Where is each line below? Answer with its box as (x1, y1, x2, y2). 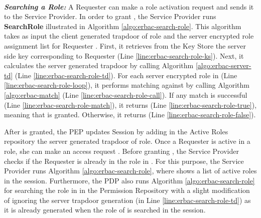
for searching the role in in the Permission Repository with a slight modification (4, 185, 250, 195)
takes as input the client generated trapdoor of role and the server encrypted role (4, 31, 254, 41)
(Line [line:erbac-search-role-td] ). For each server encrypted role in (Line (15, 70, 237, 80)
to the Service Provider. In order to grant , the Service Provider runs (4, 11, 216, 22)
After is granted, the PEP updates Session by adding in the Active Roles (4, 126, 228, 136)
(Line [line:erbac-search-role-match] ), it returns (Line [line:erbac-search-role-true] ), (4, 99, 257, 110)
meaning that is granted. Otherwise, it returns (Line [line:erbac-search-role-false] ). (4, 109, 256, 120)
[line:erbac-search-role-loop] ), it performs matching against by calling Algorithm (4, 80, 249, 90)
